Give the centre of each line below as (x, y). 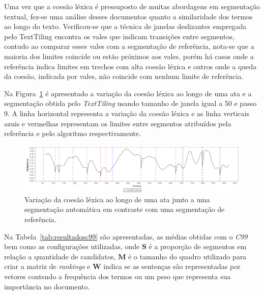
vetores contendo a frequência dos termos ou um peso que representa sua (118, 276)
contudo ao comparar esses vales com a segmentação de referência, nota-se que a (129, 46)
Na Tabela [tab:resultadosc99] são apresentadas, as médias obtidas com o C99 (126, 236)
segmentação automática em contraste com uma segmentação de (125, 209)
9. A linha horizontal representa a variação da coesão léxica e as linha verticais (127, 113)
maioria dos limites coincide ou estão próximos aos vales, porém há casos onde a (129, 56)
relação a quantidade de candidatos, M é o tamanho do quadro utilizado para (125, 256)
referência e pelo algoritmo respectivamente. (72, 133)
